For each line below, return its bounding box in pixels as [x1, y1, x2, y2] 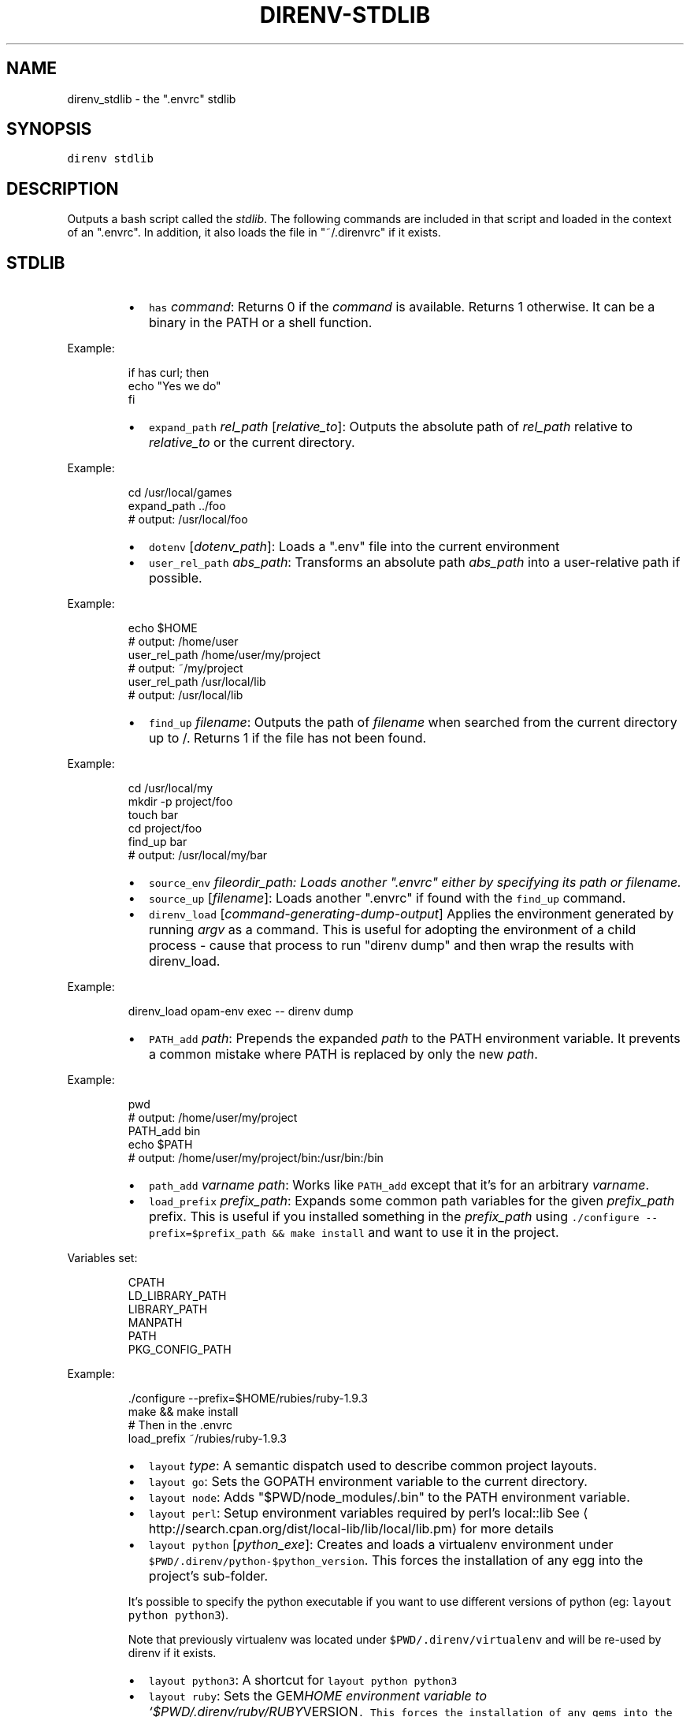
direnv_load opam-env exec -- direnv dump [128, 1004, 354, 1019]
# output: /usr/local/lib [128, 688, 243, 702]
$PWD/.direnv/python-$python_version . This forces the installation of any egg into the [148, 1552, 644, 1569]
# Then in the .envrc [128, 1418, 233, 1432]
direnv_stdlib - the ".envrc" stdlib [67, 91, 236, 106]
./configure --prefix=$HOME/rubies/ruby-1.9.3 [128, 1391, 368, 1406]
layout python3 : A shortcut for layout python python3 [148, 1672, 458, 1689]
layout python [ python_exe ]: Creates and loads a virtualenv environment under [148, 1536, 614, 1553]
